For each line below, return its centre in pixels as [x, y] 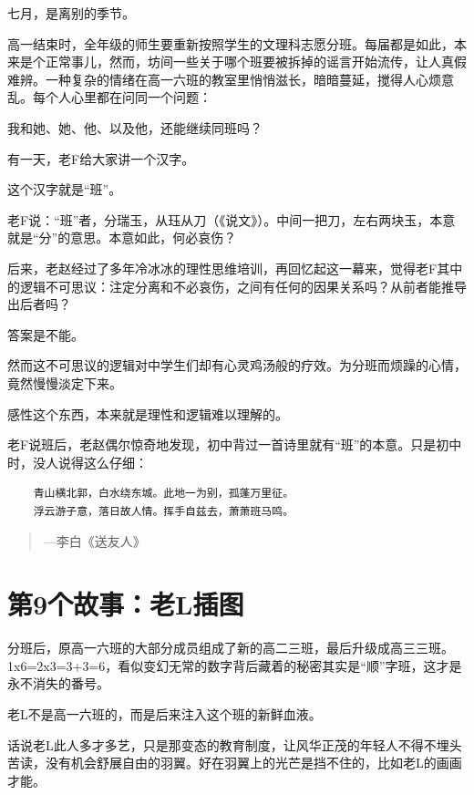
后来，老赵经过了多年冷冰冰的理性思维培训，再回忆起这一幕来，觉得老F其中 [235, 268]
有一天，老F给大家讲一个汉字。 [101, 158]
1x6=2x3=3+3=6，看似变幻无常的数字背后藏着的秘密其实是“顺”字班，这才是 [235, 665]
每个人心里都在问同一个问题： [122, 97]
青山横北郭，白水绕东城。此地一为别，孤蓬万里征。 [164, 494]
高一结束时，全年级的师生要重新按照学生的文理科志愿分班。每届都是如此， [231, 43]
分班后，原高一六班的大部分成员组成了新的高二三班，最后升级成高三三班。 [231, 648]
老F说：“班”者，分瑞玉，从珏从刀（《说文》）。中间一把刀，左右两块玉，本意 [232, 219]
